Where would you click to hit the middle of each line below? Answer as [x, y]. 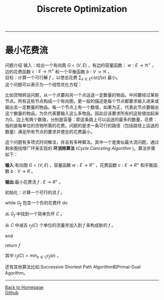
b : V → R [20, 171]
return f [13, 245]
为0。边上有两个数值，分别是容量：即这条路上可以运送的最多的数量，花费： [81, 120]
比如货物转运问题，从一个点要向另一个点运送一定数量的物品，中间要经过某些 [82, 95]
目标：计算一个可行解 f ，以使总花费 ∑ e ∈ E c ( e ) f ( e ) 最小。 [63, 78]
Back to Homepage [24, 287]
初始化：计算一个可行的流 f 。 [35, 192]
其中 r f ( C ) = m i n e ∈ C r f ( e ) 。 [33, 256]
